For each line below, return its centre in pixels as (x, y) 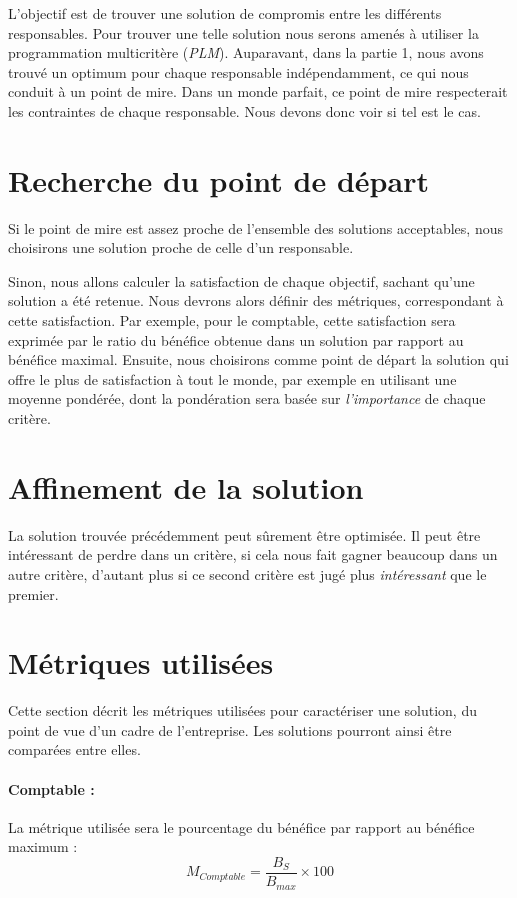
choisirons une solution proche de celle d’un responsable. (181, 247)
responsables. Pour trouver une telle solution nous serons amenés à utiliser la (243, 32)
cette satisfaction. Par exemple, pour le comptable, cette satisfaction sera (232, 320)
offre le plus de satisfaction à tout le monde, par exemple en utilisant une (232, 378)
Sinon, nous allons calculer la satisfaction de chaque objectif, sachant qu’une (241, 280)
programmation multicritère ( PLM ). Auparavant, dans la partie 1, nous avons (246, 52)
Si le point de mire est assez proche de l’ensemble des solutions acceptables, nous (255, 227)
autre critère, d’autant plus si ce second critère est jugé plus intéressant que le (247, 573)
